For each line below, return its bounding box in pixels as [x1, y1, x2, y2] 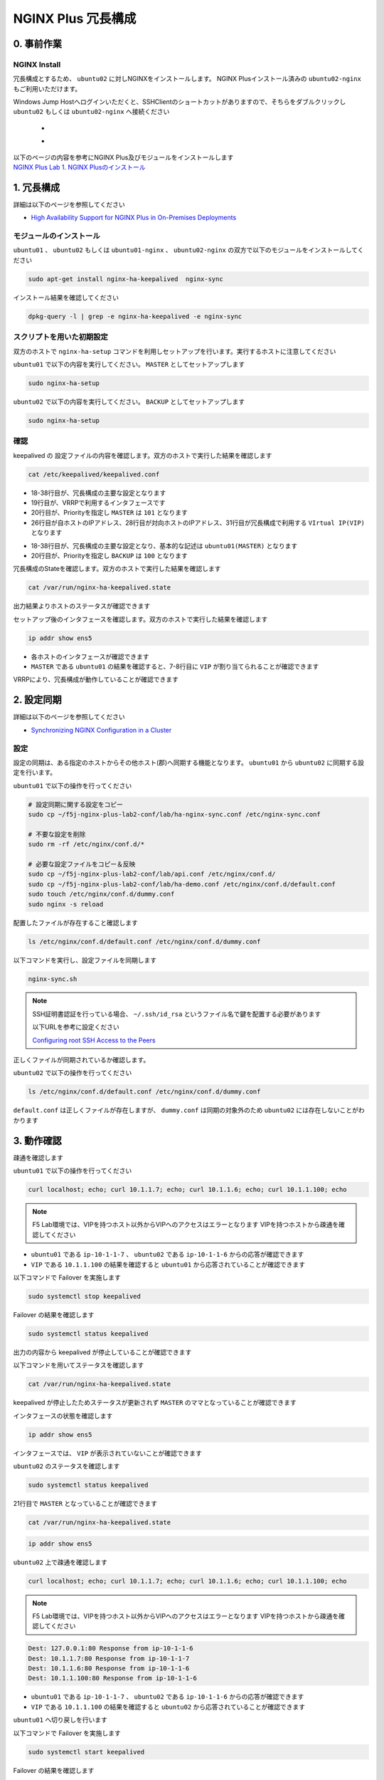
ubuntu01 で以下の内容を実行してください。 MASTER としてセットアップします [13, 360, 245, 368]
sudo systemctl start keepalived [28, 1748, 145, 1756]
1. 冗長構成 [13, 182, 60, 194]
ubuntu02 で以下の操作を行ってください [13, 1069, 132, 1077]
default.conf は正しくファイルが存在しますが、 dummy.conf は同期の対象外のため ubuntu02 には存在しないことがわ [13, 1106, 366, 1114]
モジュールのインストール [13, 231, 100, 241]
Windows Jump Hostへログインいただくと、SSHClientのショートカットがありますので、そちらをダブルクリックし [13, 98, 346, 106]
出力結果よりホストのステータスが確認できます [13, 602, 151, 610]
